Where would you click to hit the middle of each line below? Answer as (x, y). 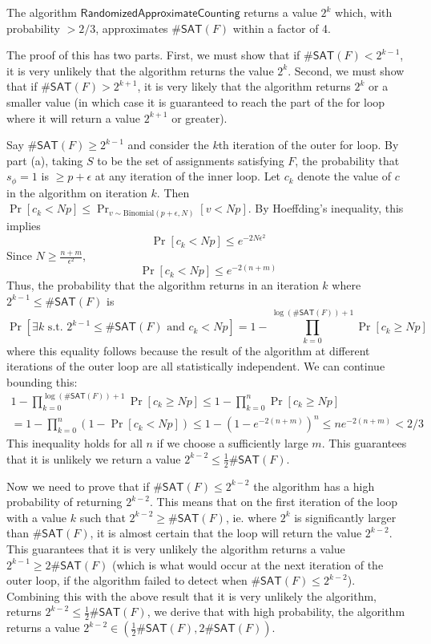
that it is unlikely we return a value (94, 458)
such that (103, 517)
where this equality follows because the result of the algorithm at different (188, 350)
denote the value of (344, 176)
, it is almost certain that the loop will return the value (226, 533)
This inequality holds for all (75, 443)
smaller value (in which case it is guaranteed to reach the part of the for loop (196, 101)
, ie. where (251, 517)
